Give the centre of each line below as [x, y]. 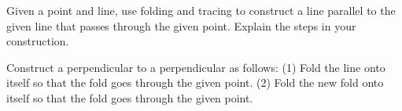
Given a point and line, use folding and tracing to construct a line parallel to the [201, 10]
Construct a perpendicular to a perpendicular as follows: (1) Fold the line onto [196, 67]
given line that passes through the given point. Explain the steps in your [181, 25]
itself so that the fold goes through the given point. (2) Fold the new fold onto [195, 82]
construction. [38, 41]
